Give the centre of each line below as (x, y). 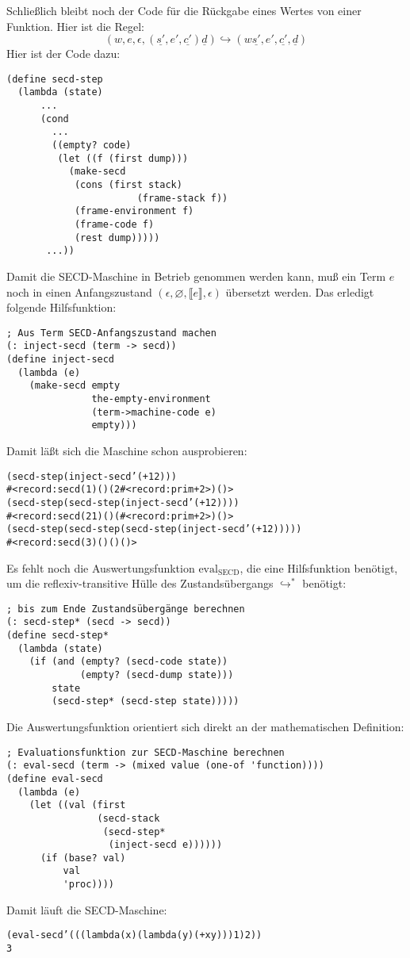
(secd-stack (128, 818)
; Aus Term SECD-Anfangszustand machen (111, 333)
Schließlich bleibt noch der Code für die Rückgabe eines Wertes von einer (184, 10)
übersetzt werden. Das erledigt (300, 291)
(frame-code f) (114, 224)
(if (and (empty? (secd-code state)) (128, 662)
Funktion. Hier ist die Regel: (75, 26)
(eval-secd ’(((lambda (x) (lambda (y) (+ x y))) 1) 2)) (134, 935)
